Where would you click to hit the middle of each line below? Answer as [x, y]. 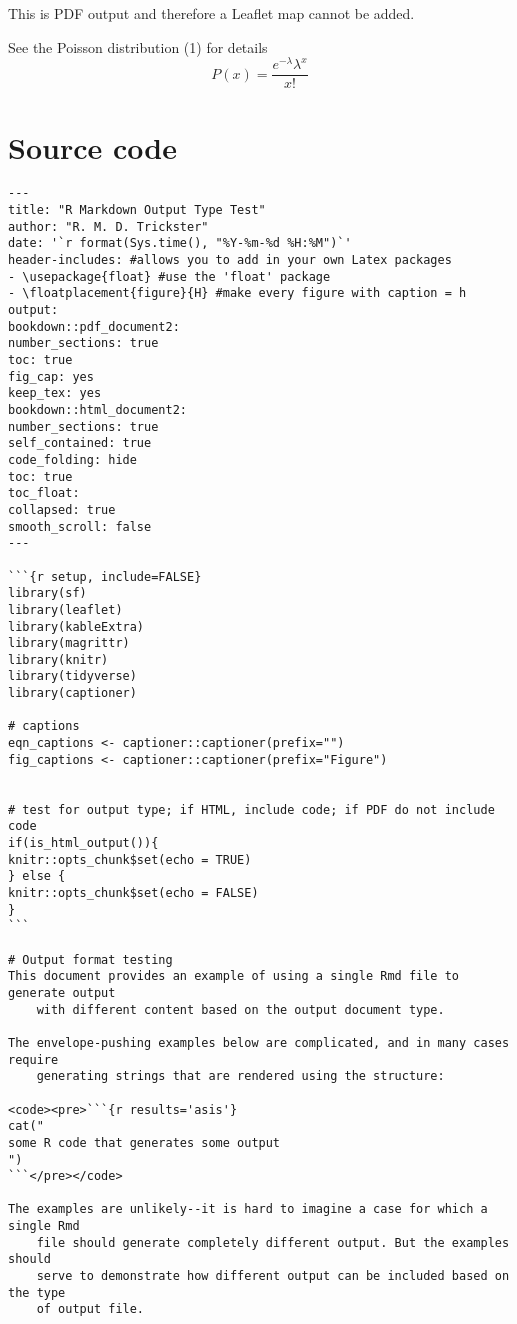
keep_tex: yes [55, 393]
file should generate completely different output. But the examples [273, 1242]
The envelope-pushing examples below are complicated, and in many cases [259, 1042]
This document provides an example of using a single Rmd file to [234, 976]
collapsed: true [62, 509]
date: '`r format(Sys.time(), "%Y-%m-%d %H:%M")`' [180, 243]
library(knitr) [58, 659]
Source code [92, 146]
